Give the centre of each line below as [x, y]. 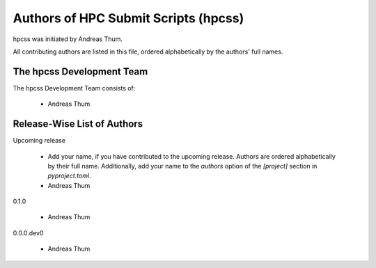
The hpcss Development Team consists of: [74, 88]
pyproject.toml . [69, 176]
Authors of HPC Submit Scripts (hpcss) [128, 18]
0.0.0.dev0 [28, 232]
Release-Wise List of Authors [78, 124]
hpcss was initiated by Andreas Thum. [68, 39]
